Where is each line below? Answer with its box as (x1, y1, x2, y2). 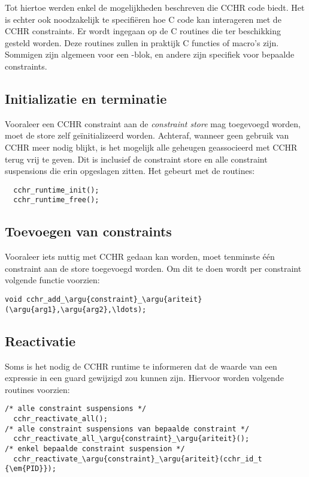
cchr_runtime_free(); (13, 196, 99, 205)
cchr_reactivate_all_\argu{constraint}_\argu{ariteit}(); (13, 434, 250, 443)
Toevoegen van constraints (5, 222, 172, 241)
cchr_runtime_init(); (13, 185, 99, 194)
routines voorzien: (5, 383, 70, 395)
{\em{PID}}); (5, 464, 56, 473)
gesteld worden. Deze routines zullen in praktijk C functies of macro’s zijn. (5, 36, 279, 49)
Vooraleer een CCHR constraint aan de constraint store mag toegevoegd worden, (5, 117, 301, 130)
